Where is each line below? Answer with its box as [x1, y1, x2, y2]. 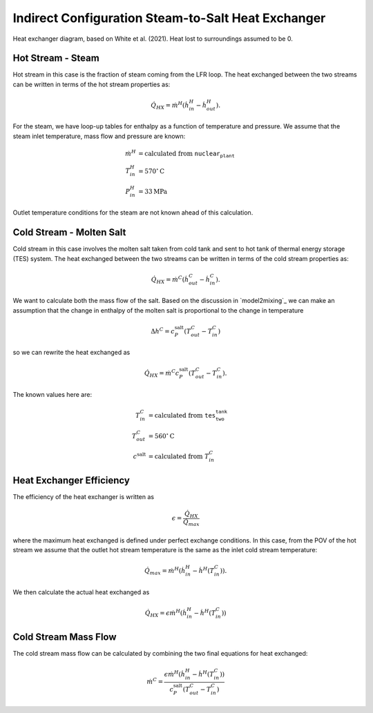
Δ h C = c [151, 326, 175, 335]
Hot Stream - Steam [12, 52, 99, 64]
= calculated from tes [148, 411, 216, 419]
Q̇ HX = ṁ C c [144, 368, 180, 379]
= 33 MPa [138, 187, 168, 195]
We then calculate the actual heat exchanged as [12, 587, 150, 596]
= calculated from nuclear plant [138, 149, 235, 159]
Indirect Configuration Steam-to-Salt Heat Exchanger [12, 10, 326, 26]
